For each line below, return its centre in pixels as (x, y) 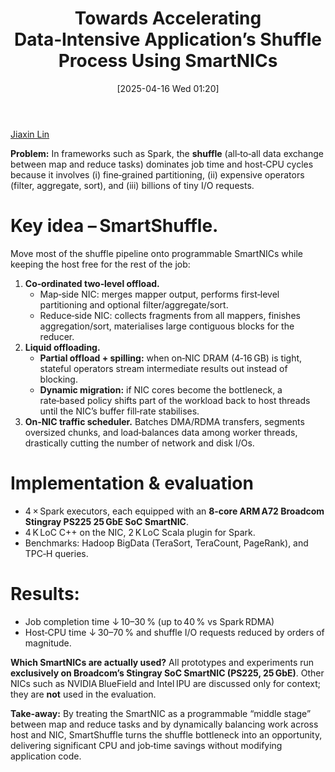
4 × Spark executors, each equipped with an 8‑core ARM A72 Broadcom (174, 511)
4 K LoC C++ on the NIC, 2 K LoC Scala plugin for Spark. (140, 532)
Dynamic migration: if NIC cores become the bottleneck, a (161, 389)
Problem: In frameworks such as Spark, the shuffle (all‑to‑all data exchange (167, 153)
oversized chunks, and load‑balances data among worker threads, (161, 432)
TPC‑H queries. (56, 553)
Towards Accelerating (168, 18)
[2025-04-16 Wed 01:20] (168, 88)
